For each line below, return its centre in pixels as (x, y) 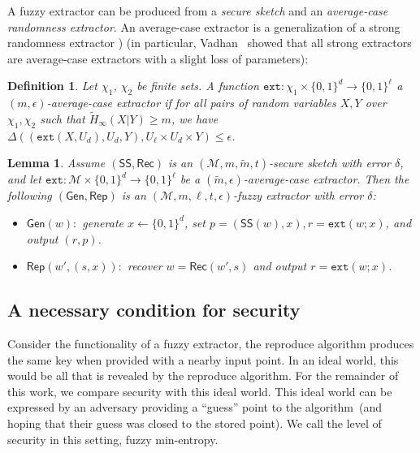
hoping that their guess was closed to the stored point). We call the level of (195, 423)
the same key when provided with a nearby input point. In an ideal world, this (203, 359)
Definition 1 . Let (52, 86)
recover (145, 266)
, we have (195, 118)
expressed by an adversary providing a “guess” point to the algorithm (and (195, 407)
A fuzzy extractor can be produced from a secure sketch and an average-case (198, 11)
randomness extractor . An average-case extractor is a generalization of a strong (204, 26)
